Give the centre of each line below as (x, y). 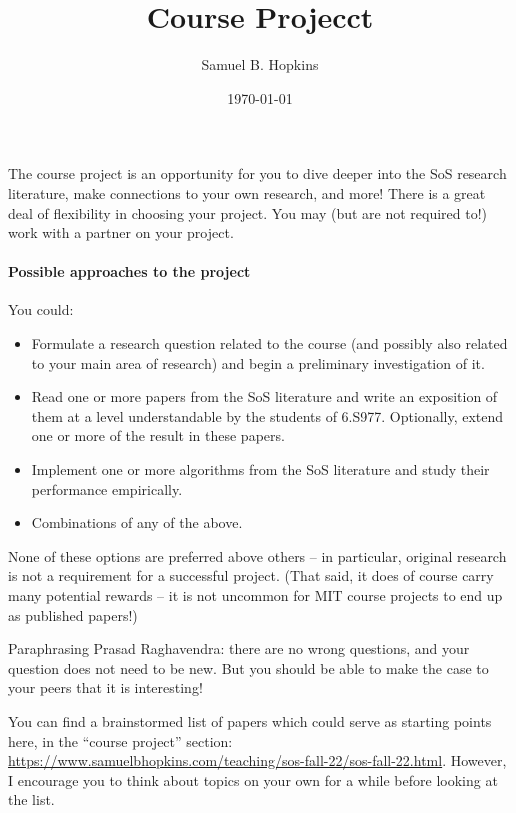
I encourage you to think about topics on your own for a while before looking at (253, 779)
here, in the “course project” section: (120, 740)
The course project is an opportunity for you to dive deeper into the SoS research (257, 173)
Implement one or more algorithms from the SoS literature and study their (260, 469)
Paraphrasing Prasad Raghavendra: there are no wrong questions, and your (239, 648)
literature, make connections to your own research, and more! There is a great (247, 192)
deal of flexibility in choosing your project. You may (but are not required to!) (248, 212)
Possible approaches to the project (129, 271)
